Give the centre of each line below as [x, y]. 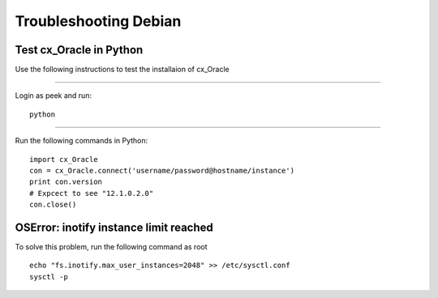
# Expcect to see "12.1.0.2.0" [92, 193]
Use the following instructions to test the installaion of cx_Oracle [122, 70]
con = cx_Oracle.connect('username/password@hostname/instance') [162, 171]
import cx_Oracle [64, 159]
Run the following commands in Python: [82, 141]
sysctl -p [49, 277]
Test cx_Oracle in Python [79, 50]
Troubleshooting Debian [98, 21]
